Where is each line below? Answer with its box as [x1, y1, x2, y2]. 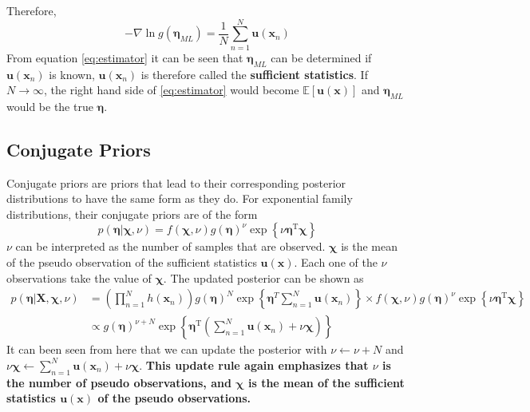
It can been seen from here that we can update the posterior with [6, 341, 327, 358]
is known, [49, 65, 95, 82]
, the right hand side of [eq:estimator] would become [43, 81, 299, 98]
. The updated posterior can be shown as [163, 269, 364, 286]
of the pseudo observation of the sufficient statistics [6, 254, 257, 271]
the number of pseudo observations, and [6, 374, 231, 390]
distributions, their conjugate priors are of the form [6, 205, 258, 222]
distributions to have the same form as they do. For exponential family [6, 190, 353, 207]
